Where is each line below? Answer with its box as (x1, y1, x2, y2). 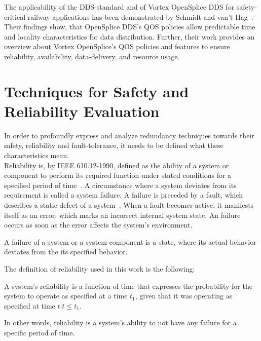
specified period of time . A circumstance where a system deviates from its (4, 179, 237, 190)
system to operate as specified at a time (4, 290, 128, 301)
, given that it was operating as (135, 290, 233, 301)
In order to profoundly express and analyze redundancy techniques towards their (4, 130, 254, 140)
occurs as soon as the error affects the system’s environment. (4, 219, 193, 230)
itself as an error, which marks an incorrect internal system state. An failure (4, 209, 241, 220)
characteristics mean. (4, 150, 69, 161)
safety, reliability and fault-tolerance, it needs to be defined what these (4, 140, 223, 150)
